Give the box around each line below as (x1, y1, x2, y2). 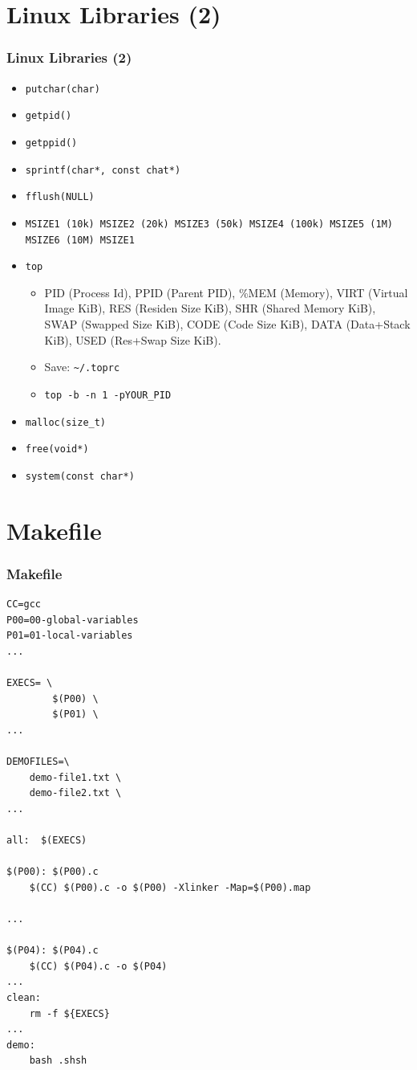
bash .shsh (29, 1055, 87, 1067)
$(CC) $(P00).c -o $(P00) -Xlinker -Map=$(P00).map (29, 881, 311, 893)
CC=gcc (6, 598, 41, 611)
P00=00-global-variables (6, 614, 139, 626)
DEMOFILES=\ (6, 756, 70, 768)
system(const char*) (25, 470, 135, 482)
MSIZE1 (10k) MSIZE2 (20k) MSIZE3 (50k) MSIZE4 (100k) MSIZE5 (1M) (25, 218, 393, 230)
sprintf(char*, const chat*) (25, 164, 181, 176)
